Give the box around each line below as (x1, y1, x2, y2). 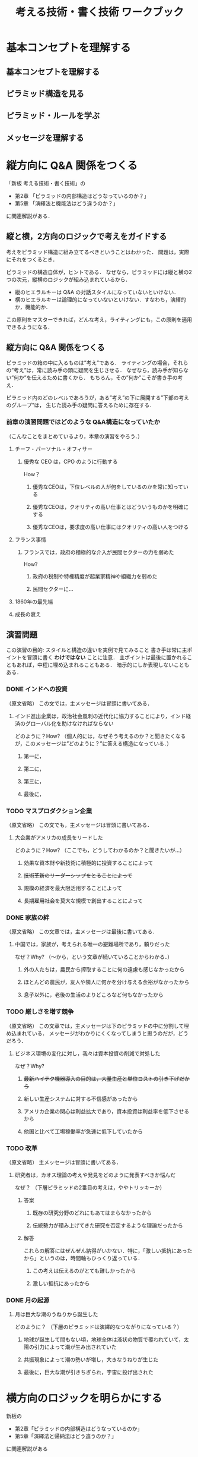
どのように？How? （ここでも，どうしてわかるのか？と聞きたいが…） (14, 846, 186, 854)
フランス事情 (14, 536, 46, 543)
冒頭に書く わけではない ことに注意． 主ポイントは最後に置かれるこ (26, 654, 193, 661)
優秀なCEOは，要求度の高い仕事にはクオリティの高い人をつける (32, 523, 189, 530)
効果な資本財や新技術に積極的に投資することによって (23, 860, 154, 867)
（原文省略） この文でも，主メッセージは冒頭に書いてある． (6, 822, 153, 829)
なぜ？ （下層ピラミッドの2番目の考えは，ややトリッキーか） (14, 1184, 165, 1191)
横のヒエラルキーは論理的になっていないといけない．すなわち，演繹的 (14, 295, 187, 303)
